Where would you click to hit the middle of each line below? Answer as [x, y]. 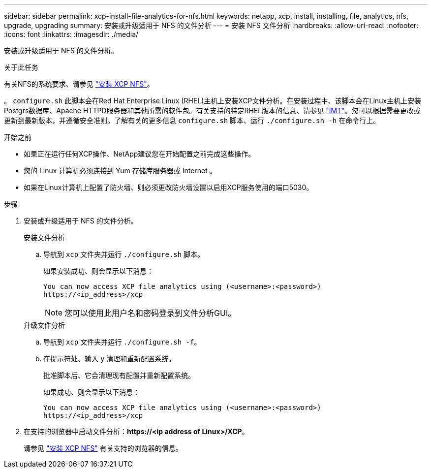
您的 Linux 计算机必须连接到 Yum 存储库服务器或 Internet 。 [120, 171]
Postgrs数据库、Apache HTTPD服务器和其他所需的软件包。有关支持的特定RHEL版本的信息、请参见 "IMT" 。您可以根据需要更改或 [212, 110]
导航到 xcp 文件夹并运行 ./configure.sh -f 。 [122, 342]
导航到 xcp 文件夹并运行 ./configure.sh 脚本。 [124, 254]
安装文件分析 [44, 237]
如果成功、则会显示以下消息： [92, 392]
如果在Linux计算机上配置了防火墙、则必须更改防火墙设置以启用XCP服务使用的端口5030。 [169, 187]
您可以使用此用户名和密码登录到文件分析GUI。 [150, 313]
